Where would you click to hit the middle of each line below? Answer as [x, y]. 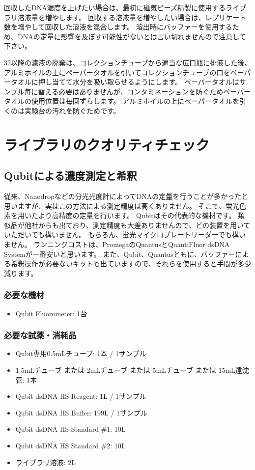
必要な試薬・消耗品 [40, 335]
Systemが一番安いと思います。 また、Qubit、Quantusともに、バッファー [120, 254]
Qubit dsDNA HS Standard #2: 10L [71, 446]
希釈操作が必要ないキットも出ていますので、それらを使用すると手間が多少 [131, 263]
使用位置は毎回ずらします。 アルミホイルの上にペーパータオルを [135, 101]
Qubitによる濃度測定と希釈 [71, 176]
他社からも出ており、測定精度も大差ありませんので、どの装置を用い [134, 225]
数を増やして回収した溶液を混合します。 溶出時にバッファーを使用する [118, 27]
